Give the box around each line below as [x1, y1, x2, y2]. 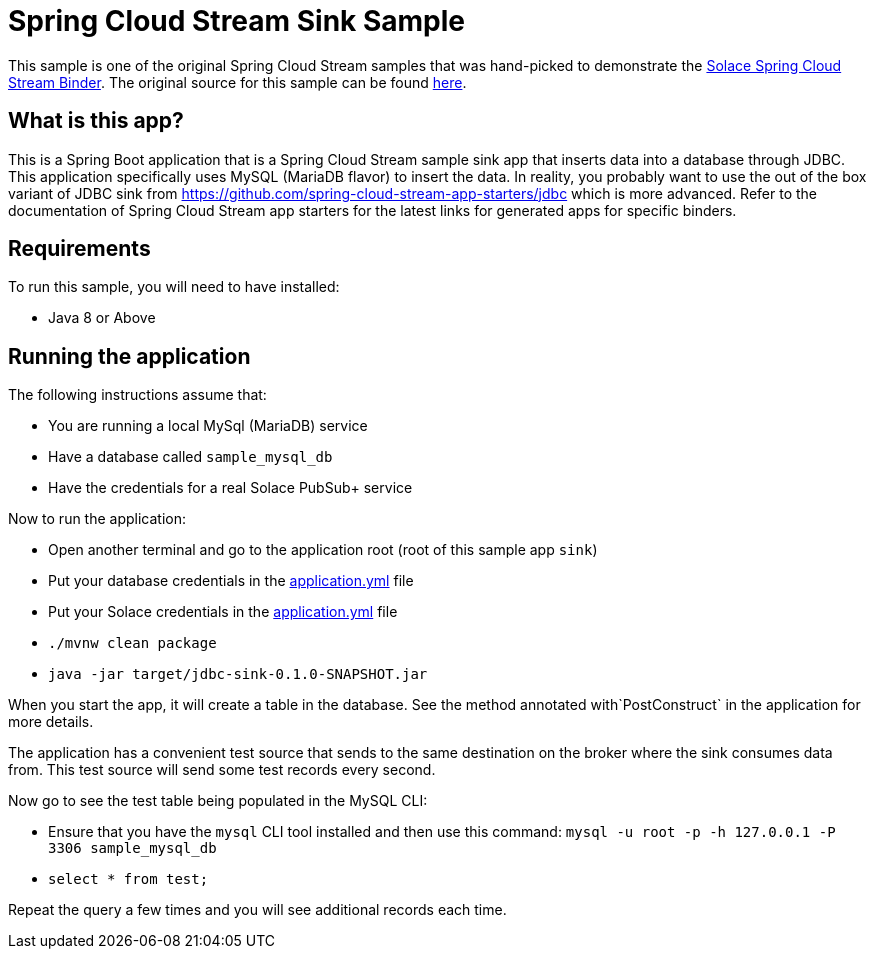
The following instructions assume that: [8, 386, 267, 404]
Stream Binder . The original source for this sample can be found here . [8, 73, 467, 91]
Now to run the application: [8, 510, 187, 528]
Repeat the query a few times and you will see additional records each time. [8, 901, 507, 919]
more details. [8, 713, 94, 731]
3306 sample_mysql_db [48, 840, 217, 857]
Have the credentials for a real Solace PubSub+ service [48, 479, 413, 497]
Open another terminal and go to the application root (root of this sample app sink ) [48, 541, 598, 559]
